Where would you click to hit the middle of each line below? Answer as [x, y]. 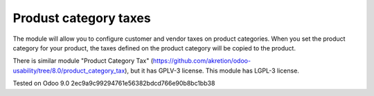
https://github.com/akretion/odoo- [202, 61]
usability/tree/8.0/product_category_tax [69, 70]
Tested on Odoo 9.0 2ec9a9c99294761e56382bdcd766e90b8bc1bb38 [114, 84]
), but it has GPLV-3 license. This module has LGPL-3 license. [212, 70]
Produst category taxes [82, 18]
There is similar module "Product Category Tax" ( [83, 61]
